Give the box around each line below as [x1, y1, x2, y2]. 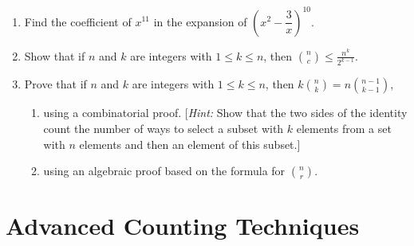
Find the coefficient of [24, 13, 132, 29]
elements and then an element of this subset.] [79, 135, 301, 152]
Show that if [24, 47, 85, 64]
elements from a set [296, 119, 392, 136]
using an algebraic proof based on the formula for [43, 162, 286, 179]
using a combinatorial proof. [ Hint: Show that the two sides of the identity [43, 104, 408, 121]
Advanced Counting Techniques [6, 209, 360, 242]
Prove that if [24, 76, 87, 92]
